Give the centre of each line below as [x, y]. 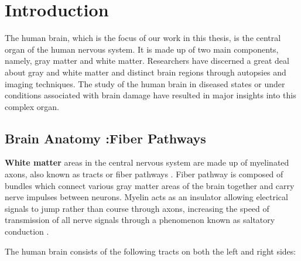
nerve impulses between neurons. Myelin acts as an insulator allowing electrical [146, 197]
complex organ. [32, 106]
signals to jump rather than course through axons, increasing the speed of [137, 208]
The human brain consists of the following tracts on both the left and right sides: [150, 251]
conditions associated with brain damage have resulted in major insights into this [150, 95]
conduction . [27, 231]
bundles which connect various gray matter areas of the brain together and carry [150, 185]
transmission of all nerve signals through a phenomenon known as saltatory [140, 220]
